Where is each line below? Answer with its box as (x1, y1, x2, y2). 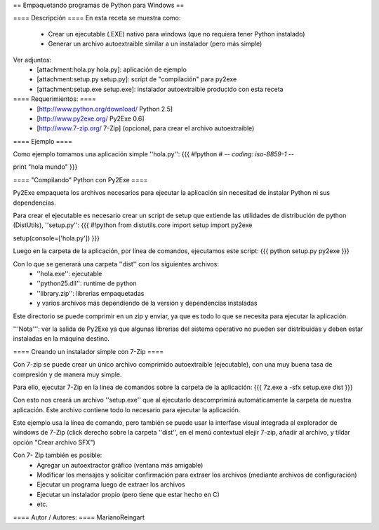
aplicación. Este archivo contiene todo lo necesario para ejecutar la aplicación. (13, 405, 241, 414)
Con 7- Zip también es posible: (13, 451, 102, 459)
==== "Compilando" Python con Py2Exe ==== (13, 175, 148, 184)
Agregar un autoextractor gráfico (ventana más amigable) (36, 461, 204, 469)
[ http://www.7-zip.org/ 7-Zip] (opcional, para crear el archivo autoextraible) (36, 124, 255, 132)
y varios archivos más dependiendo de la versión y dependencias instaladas (36, 299, 258, 308)
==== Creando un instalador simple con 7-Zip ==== (13, 347, 164, 355)
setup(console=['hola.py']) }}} (13, 233, 100, 242)
